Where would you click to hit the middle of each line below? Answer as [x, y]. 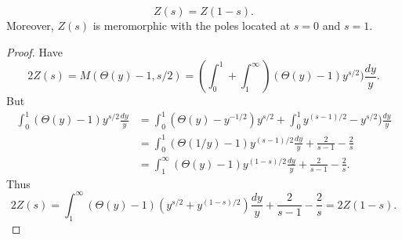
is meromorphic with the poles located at [192, 25]
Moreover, [30, 25]
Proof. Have [34, 51]
